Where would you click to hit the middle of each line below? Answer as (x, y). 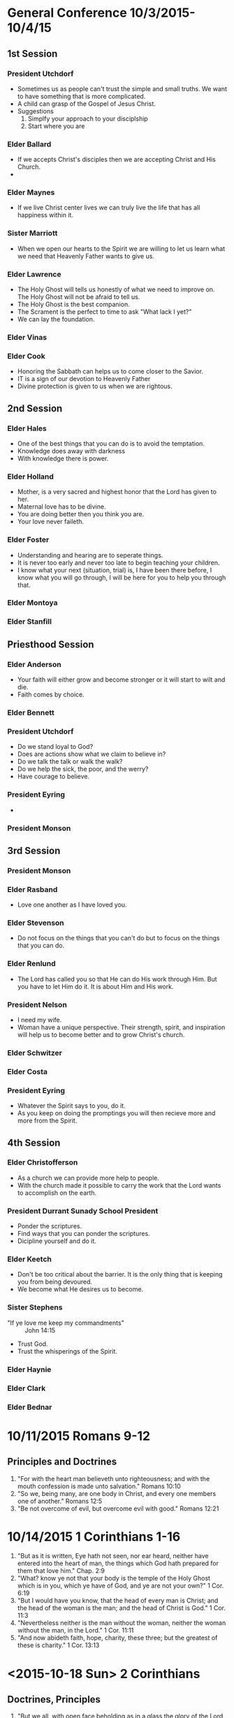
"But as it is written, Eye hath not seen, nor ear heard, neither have (113, 1556)
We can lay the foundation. (56, 319)
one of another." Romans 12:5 (60, 1501)
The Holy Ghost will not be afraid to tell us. (79, 297)
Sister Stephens (35, 1307)
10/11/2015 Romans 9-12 (79, 1436)
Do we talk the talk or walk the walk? (70, 762)
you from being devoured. (55, 1282)
